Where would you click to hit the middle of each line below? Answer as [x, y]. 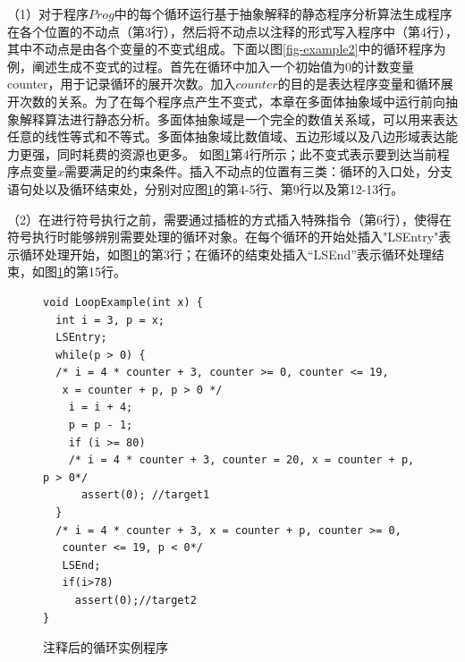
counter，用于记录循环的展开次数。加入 [122, 84]
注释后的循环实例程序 [106, 647]
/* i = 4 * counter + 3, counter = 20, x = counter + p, [241, 460]
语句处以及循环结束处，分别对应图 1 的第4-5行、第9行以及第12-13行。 [206, 188]
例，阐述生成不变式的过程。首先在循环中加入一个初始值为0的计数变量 [211, 66]
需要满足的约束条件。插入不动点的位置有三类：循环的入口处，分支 [259, 171]
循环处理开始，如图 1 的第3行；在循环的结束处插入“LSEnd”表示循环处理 [225, 254]
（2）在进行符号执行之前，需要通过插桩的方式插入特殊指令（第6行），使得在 [229, 219]
